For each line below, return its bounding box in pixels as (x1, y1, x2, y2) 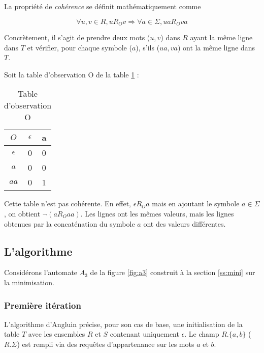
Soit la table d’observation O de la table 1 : (4, 69, 139, 79)
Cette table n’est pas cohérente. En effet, (4, 198, 131, 209)
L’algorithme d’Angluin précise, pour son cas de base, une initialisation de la (4, 318, 243, 329)
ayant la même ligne (190, 32, 253, 43)
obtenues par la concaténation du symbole (4, 218, 135, 229)
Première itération (4, 298, 81, 311)
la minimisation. (4, 277, 54, 287)
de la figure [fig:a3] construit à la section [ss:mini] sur (90, 267, 255, 278)
